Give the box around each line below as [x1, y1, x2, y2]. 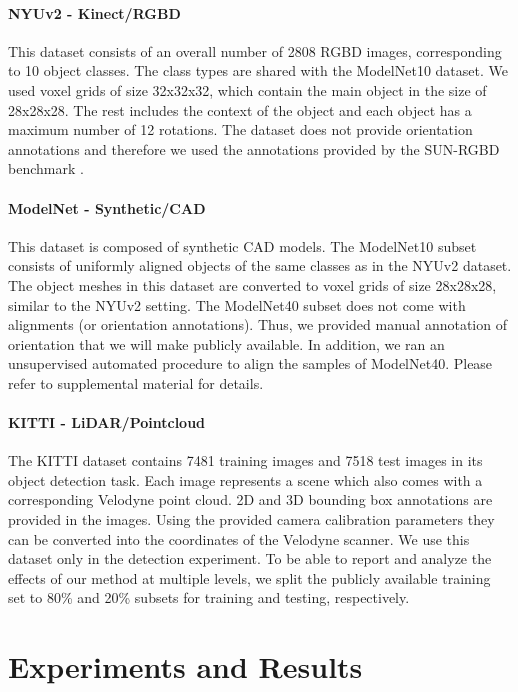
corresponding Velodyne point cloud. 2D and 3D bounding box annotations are [8, 489, 493, 510]
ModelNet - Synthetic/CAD [8, 197, 206, 218]
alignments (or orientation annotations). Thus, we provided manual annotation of [8, 314, 507, 335]
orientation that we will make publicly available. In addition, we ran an [8, 333, 445, 354]
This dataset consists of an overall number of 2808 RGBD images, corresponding [8, 40, 502, 61]
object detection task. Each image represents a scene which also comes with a [8, 469, 483, 490]
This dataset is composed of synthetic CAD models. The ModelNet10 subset [8, 235, 477, 256]
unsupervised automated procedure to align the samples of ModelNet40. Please [8, 353, 493, 374]
